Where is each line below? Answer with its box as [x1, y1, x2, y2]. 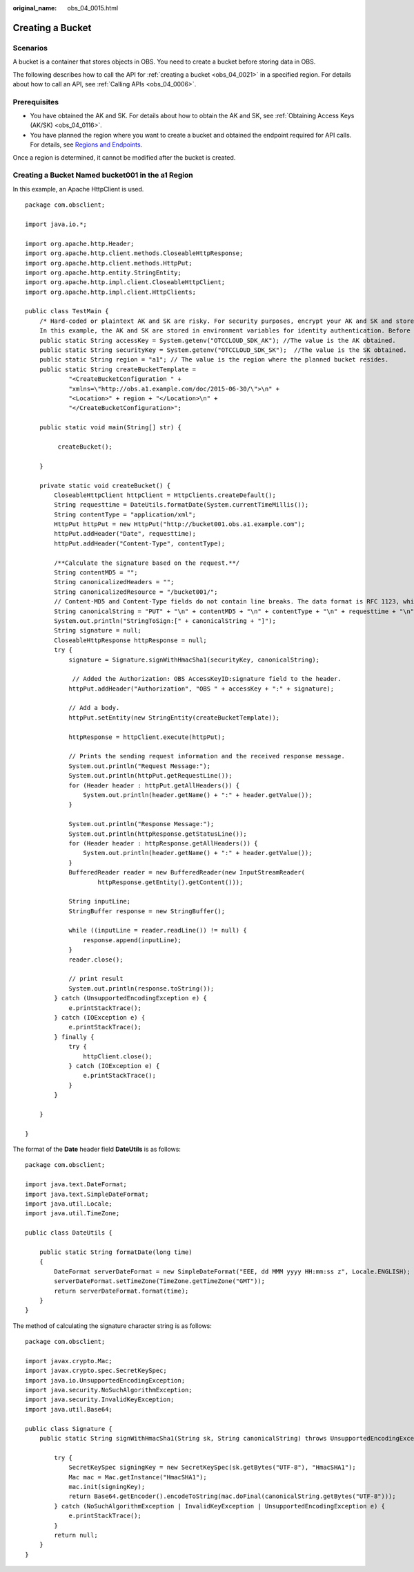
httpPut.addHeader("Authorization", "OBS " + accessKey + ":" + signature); [68, 684, 335, 693]
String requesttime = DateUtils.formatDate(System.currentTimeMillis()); [54, 501, 309, 509]
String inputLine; [68, 897, 131, 906]
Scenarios [12, 43, 48, 53]
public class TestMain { [25, 308, 109, 315]
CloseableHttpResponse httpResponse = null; [54, 636, 207, 644]
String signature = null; [54, 626, 141, 635]
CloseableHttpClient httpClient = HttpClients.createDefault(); [54, 491, 276, 499]
